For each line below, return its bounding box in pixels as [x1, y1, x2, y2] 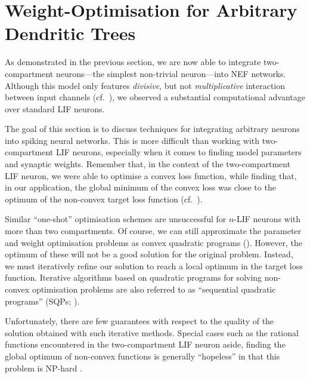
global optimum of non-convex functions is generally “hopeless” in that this [5, 349, 280, 362]
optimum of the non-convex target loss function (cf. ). [5, 192, 203, 205]
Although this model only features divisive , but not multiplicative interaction [5, 79, 286, 91]
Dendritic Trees [5, 21, 136, 45]
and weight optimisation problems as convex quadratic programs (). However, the [5, 236, 303, 248]
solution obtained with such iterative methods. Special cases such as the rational [5, 326, 299, 339]
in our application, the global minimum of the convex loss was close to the [5, 181, 276, 193]
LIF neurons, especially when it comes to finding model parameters [55, 146, 302, 158]
